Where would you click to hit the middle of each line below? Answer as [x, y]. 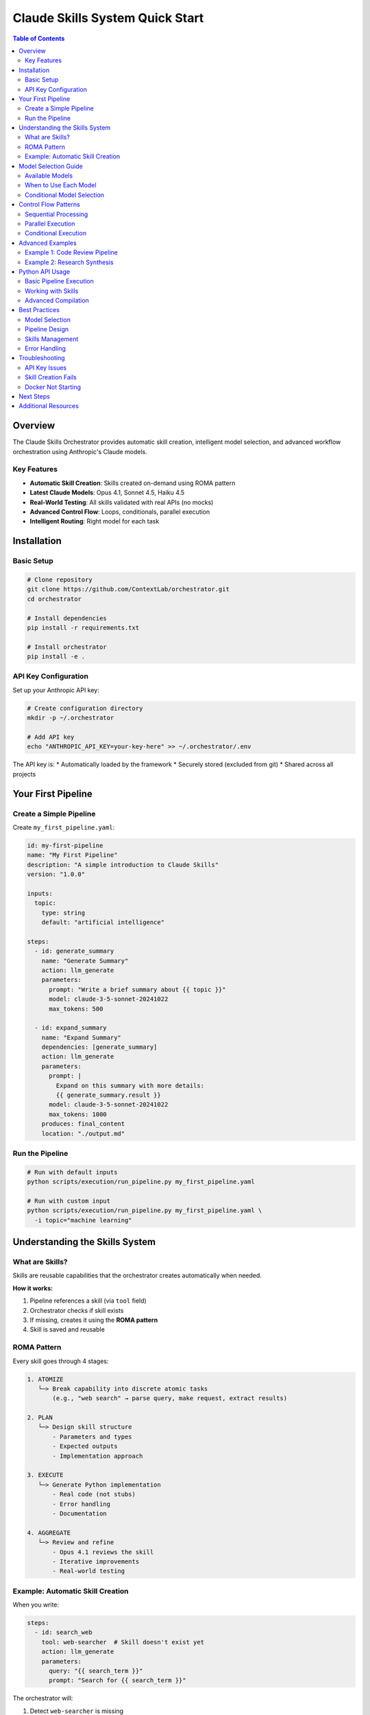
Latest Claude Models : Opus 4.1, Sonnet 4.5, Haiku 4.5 [107, 493]
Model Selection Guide [51, 166]
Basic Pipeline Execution [59, 281]
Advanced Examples [48, 243]
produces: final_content [83, 1124]
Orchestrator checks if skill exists [77, 1310]
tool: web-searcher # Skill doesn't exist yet [123, 1642]
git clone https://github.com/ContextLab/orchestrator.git [128, 589]
